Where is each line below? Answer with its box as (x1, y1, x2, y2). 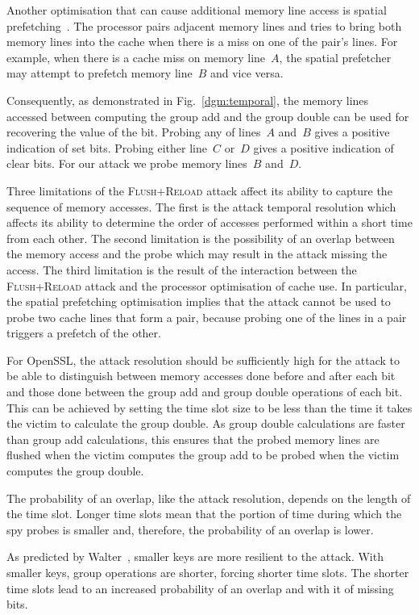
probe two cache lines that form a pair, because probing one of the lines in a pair (6, 308, 407, 325)
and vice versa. (209, 65, 284, 82)
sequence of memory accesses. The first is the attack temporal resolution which (6, 198, 396, 215)
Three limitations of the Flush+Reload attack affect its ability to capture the (6, 182, 392, 199)
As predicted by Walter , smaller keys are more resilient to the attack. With (6, 548, 384, 565)
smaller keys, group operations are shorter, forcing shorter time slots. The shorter (6, 564, 409, 580)
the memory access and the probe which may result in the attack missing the (6, 245, 388, 262)
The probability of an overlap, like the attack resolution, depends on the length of (6, 489, 411, 506)
